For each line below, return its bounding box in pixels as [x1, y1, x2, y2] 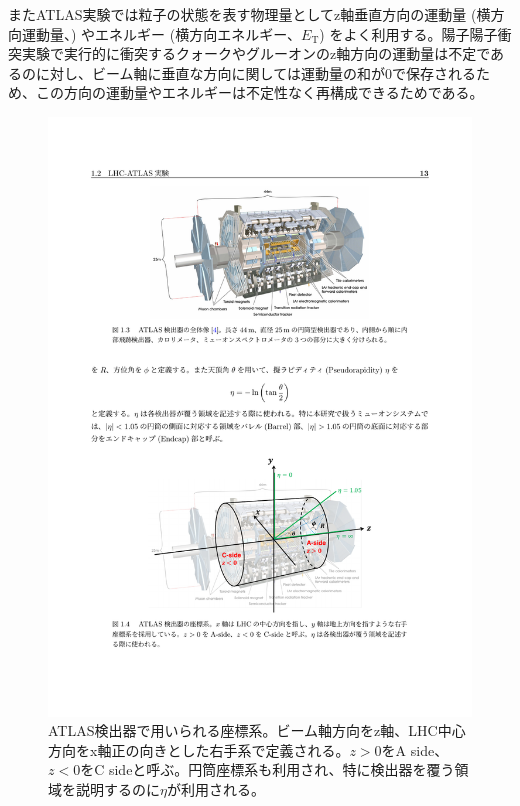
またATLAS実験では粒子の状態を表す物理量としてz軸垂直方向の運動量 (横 [8, 4, 491, 24]
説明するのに [75, 779, 160, 800]
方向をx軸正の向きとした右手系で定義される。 [48, 739, 350, 760]
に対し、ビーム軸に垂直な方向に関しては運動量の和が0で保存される [35, 62, 476, 83]
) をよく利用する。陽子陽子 [319, 23, 498, 44]
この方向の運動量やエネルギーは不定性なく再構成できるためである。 [35, 82, 484, 103]
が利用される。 [166, 779, 265, 800]
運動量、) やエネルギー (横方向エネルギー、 [21, 23, 302, 44]
